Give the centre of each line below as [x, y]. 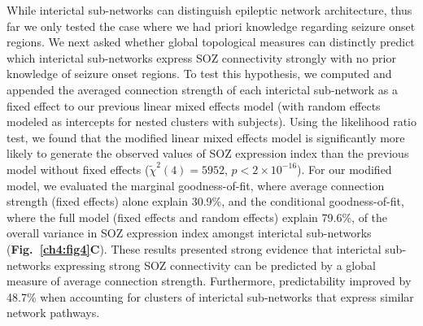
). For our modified [345, 169]
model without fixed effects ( [78, 169]
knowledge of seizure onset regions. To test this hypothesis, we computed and [199, 74]
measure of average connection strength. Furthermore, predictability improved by [209, 281]
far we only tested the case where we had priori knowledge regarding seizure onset [211, 26]
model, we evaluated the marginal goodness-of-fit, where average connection [196, 185]
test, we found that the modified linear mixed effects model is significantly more [206, 137]
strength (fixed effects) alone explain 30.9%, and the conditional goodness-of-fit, [205, 201]
